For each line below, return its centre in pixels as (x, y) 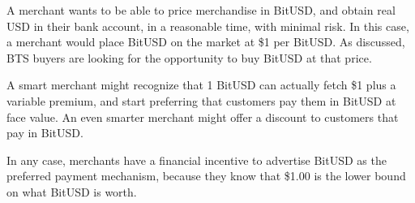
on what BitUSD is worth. (72, 191)
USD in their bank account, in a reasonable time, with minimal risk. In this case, (208, 26)
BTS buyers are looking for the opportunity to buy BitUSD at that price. (189, 57)
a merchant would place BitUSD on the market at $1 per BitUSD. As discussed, (206, 42)
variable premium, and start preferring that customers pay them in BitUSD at (201, 100)
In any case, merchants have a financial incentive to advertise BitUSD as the (197, 160)
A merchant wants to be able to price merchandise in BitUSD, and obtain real (201, 10)
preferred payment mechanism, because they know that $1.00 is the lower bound (206, 176)
